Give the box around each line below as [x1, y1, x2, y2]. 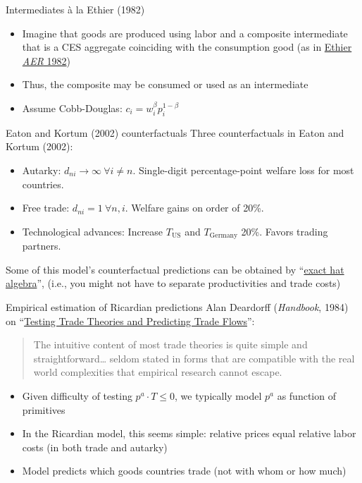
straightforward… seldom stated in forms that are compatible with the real [33, 350, 355, 365]
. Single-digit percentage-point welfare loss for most [132, 162, 354, 177]
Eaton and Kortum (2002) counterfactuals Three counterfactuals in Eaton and [6, 125, 344, 140]
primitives [22, 402, 65, 417]
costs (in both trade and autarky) [22, 439, 168, 454]
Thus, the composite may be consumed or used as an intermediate [22, 77, 308, 92]
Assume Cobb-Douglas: [22, 100, 123, 115]
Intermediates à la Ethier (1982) [6, 2, 145, 16]
